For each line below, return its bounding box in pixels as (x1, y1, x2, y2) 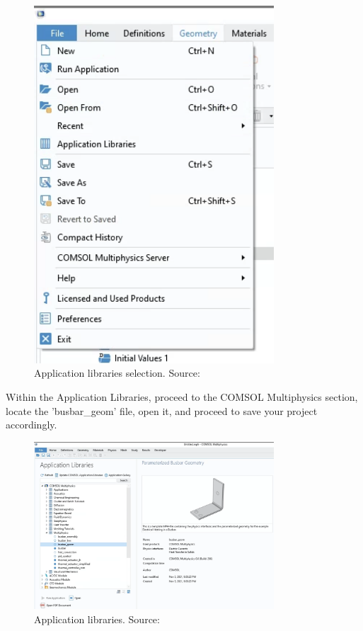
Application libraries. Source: (34, 611, 160, 626)
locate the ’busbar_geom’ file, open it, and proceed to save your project (6, 403, 318, 418)
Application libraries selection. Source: (34, 365, 200, 380)
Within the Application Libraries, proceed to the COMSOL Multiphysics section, (6, 389, 358, 404)
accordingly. (6, 417, 57, 432)
